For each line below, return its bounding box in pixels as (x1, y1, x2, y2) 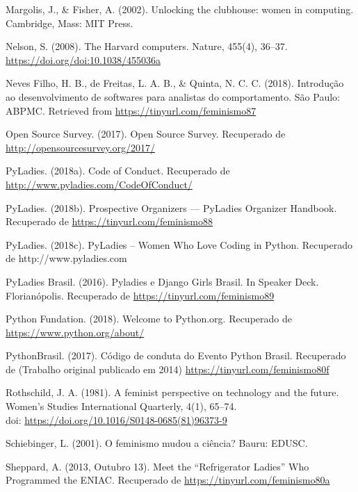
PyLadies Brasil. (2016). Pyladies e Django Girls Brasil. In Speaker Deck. (6, 274, 319, 288)
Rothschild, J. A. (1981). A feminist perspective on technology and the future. (6, 385, 339, 400)
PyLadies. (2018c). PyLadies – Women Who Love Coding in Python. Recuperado (6, 237, 352, 252)
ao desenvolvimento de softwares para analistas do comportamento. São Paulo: (6, 89, 340, 104)
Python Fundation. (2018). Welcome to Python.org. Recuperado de (6, 311, 292, 326)
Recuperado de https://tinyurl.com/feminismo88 (6, 214, 213, 229)
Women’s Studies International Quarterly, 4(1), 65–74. (6, 399, 237, 413)
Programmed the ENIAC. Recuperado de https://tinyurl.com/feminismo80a (6, 473, 330, 487)
